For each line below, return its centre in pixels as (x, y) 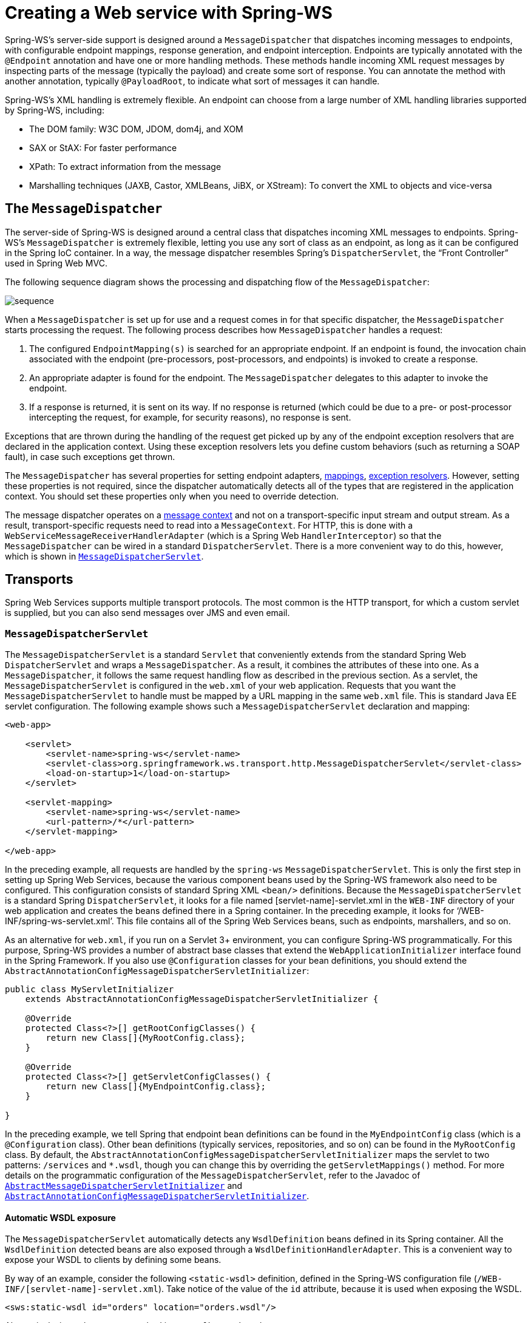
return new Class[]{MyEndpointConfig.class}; (156, 1087)
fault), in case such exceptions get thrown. (90, 456)
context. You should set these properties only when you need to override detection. (172, 496)
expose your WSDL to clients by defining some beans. (113, 1260)
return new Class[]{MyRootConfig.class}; (146, 1038)
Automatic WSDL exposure (60, 1217)
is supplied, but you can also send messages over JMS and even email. (147, 613)
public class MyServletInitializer (90, 990)
